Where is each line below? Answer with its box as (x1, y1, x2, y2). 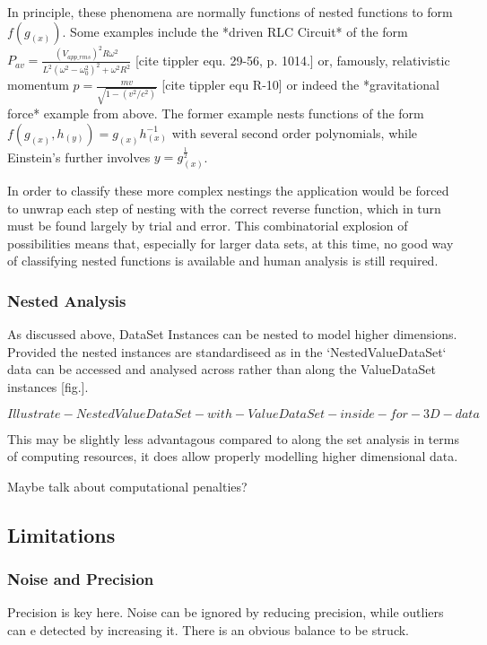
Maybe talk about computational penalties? (7, 476, 248, 495)
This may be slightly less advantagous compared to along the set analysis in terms (7, 429, 459, 448)
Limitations (7, 520, 116, 548)
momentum (7, 75, 69, 94)
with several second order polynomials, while (171, 123, 418, 142)
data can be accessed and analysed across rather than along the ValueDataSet (7, 360, 436, 379)
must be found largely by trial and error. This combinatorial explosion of (7, 216, 408, 235)
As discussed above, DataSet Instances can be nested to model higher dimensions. (7, 325, 457, 344)
